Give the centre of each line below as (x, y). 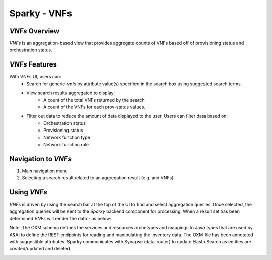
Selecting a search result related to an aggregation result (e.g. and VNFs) (98, 178)
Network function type (67, 137)
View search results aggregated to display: (71, 93)
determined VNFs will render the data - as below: (60, 218)
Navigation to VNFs (40, 159)
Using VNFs (28, 192)
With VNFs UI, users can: (35, 77)
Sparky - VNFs (41, 13)
